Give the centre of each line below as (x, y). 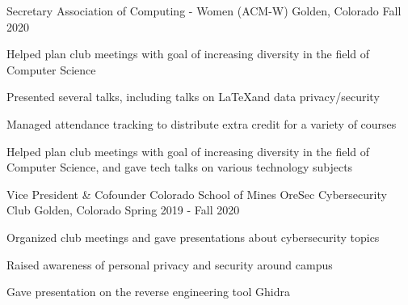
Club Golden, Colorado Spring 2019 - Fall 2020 (123, 210)
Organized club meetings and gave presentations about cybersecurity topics (193, 237)
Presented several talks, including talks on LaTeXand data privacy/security (193, 97)
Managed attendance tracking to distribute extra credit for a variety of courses (202, 123)
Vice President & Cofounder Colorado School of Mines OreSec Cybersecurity (197, 194)
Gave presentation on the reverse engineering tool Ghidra (148, 292)
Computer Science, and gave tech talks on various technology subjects (180, 167)
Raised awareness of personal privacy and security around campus (170, 264)
